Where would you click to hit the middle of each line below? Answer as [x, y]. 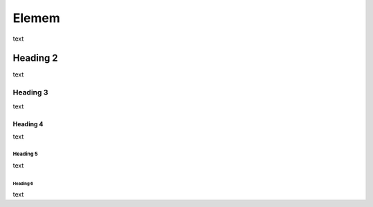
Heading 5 [25, 154]
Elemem [37, 18]
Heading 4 [28, 124]
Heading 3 [30, 92]
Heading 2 [36, 58]
